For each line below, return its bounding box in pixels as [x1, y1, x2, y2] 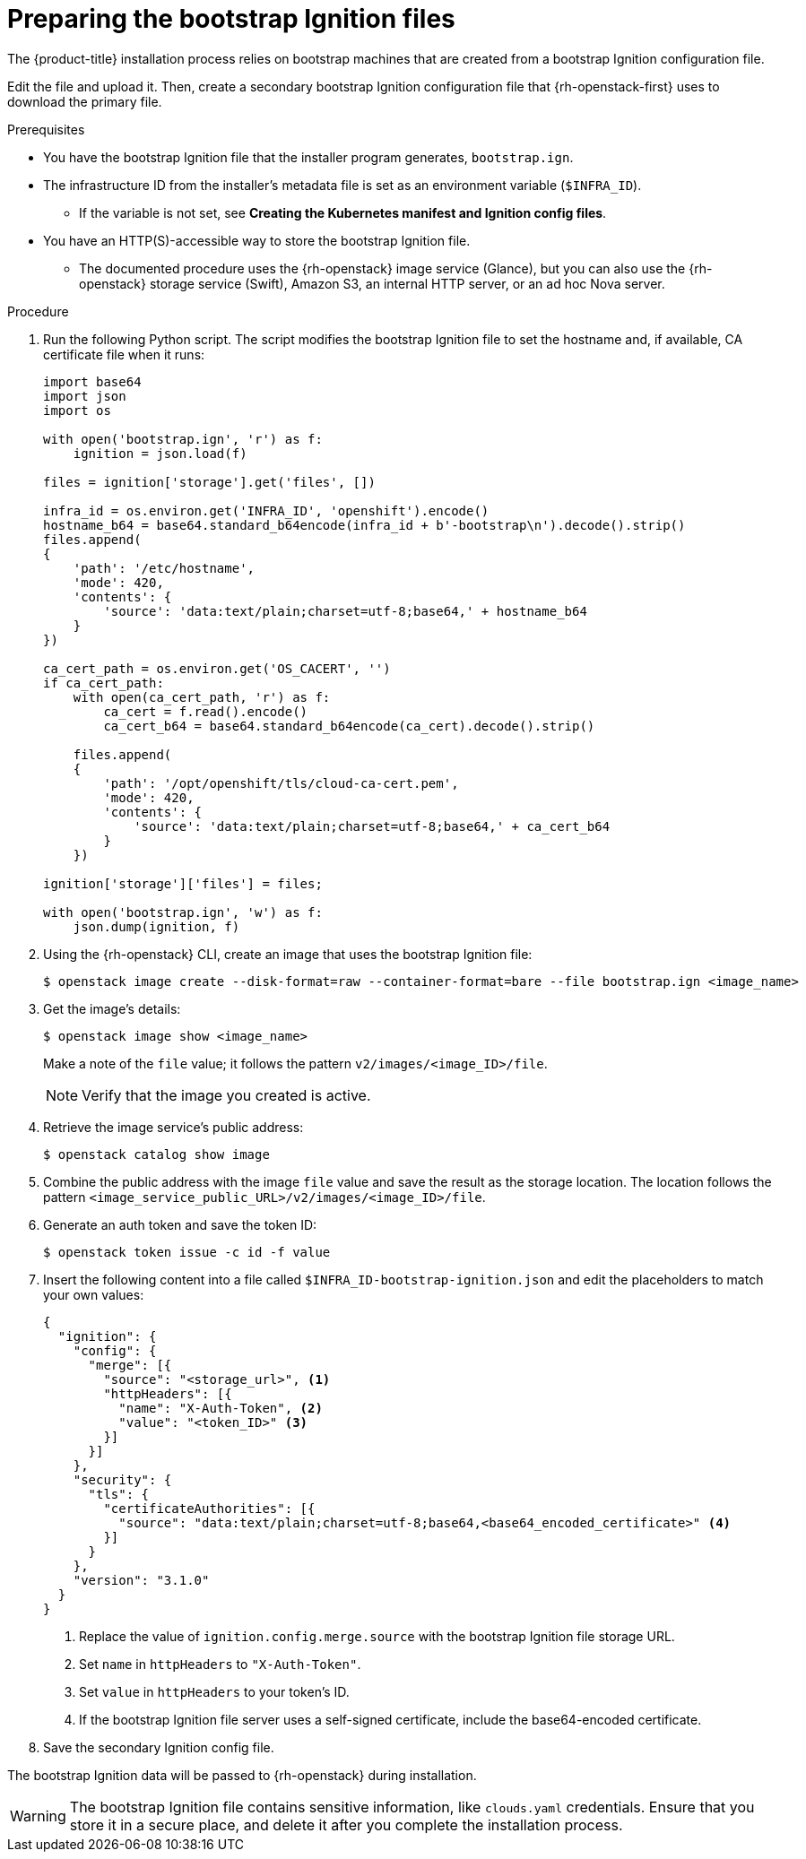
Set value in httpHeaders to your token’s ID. [79, 1683, 350, 1699]
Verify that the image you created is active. [82, 1085, 371, 1104]
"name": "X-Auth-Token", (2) [118, 1400, 323, 1415]
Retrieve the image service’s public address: [43, 1119, 304, 1135]
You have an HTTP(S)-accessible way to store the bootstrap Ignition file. [43, 232, 471, 248]
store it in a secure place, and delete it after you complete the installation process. [69, 1815, 623, 1834]
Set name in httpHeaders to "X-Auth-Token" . [79, 1656, 361, 1672]
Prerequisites [7, 121, 85, 137]
